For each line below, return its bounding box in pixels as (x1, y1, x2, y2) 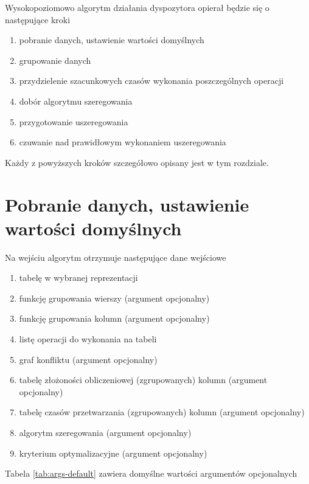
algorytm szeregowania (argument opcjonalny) (19, 426, 192, 438)
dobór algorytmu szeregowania (19, 94, 133, 107)
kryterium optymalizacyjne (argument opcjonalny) (19, 446, 207, 459)
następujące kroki (5, 13, 71, 26)
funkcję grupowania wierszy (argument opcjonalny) (19, 291, 210, 304)
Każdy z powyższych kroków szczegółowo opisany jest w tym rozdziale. (5, 156, 269, 168)
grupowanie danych (19, 54, 91, 66)
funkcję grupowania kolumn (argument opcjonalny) (19, 312, 210, 325)
